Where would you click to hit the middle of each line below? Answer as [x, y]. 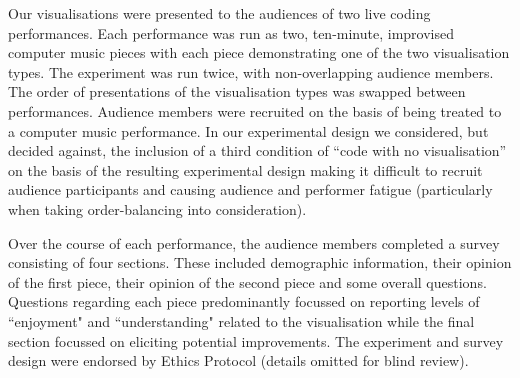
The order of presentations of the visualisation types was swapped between [237, 91]
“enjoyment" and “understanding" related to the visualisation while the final [241, 320]
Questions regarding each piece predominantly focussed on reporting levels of [244, 301]
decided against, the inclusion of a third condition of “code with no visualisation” [257, 150]
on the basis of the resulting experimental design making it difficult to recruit [245, 169]
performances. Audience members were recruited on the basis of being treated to [255, 110]
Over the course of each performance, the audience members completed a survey [254, 242]
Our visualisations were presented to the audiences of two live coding [219, 13]
